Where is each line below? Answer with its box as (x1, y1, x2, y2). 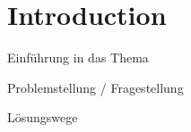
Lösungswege (7, 108, 78, 127)
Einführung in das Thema (7, 48, 149, 67)
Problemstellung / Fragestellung (7, 78, 184, 96)
